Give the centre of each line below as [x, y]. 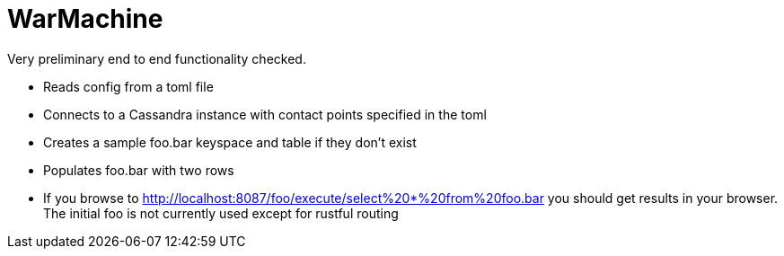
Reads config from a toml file [128, 86]
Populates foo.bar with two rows [139, 170]
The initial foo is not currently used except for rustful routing [221, 213]
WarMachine [85, 19]
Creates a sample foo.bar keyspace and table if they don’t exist [230, 142]
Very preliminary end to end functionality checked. [157, 58]
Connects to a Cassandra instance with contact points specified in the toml [265, 114]
